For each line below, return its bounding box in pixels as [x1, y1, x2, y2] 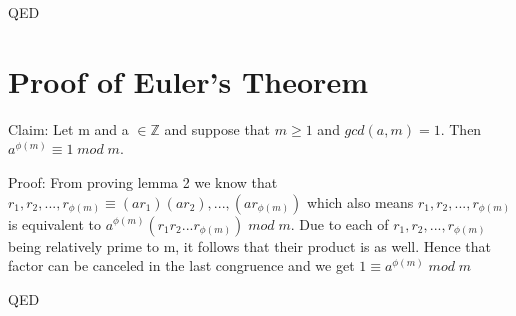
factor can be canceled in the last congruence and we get [8, 255, 355, 276]
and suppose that [164, 118, 271, 139]
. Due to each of [290, 213, 389, 234]
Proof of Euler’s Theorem [8, 60, 368, 101]
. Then [440, 118, 482, 139]
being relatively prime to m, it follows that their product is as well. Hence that [8, 235, 491, 256]
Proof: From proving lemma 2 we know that [8, 171, 278, 192]
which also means [306, 191, 414, 212]
